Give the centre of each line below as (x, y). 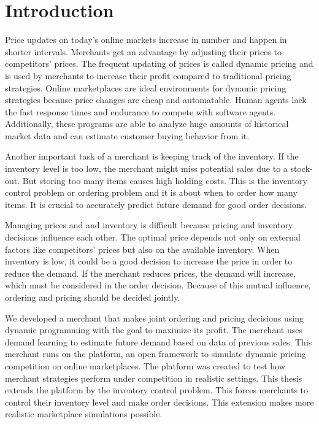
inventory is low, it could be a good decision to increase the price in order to (149, 261)
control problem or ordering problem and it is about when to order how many (151, 192)
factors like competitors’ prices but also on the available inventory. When (142, 249)
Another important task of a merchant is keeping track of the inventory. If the (152, 156)
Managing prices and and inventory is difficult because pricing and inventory (149, 225)
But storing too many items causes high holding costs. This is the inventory (165, 180)
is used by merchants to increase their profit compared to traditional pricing (148, 75)
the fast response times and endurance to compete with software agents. (140, 111)
